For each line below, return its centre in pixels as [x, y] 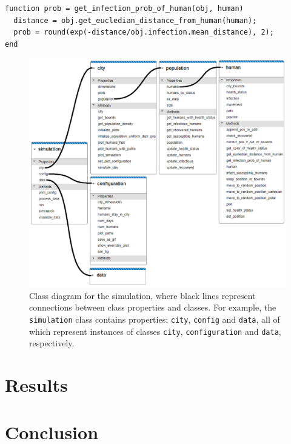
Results [36, 385]
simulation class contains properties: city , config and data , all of [155, 319]
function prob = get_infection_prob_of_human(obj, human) [124, 8]
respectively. [52, 343]
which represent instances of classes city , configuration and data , [155, 331]
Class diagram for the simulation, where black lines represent [142, 295]
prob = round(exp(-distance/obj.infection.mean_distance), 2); [144, 32]
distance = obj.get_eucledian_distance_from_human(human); [135, 20]
